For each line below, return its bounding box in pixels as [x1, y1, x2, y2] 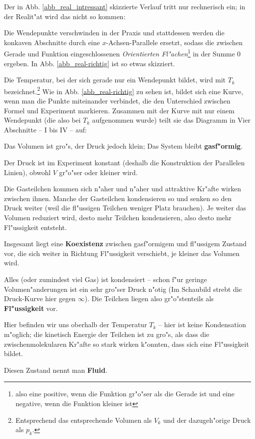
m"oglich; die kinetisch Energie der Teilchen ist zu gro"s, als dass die [4, 329, 209, 339]
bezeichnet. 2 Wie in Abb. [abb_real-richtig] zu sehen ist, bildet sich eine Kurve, [4, 84, 243, 96]
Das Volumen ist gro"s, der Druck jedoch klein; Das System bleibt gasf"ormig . [4, 141, 243, 151]
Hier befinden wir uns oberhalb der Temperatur [4, 319, 147, 330]
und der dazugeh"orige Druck [163, 414, 251, 425]
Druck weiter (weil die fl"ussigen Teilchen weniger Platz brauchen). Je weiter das [4, 203, 246, 213]
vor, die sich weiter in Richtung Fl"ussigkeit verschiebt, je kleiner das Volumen [4, 248, 240, 258]
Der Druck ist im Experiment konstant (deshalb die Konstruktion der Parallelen [4, 157, 245, 168]
